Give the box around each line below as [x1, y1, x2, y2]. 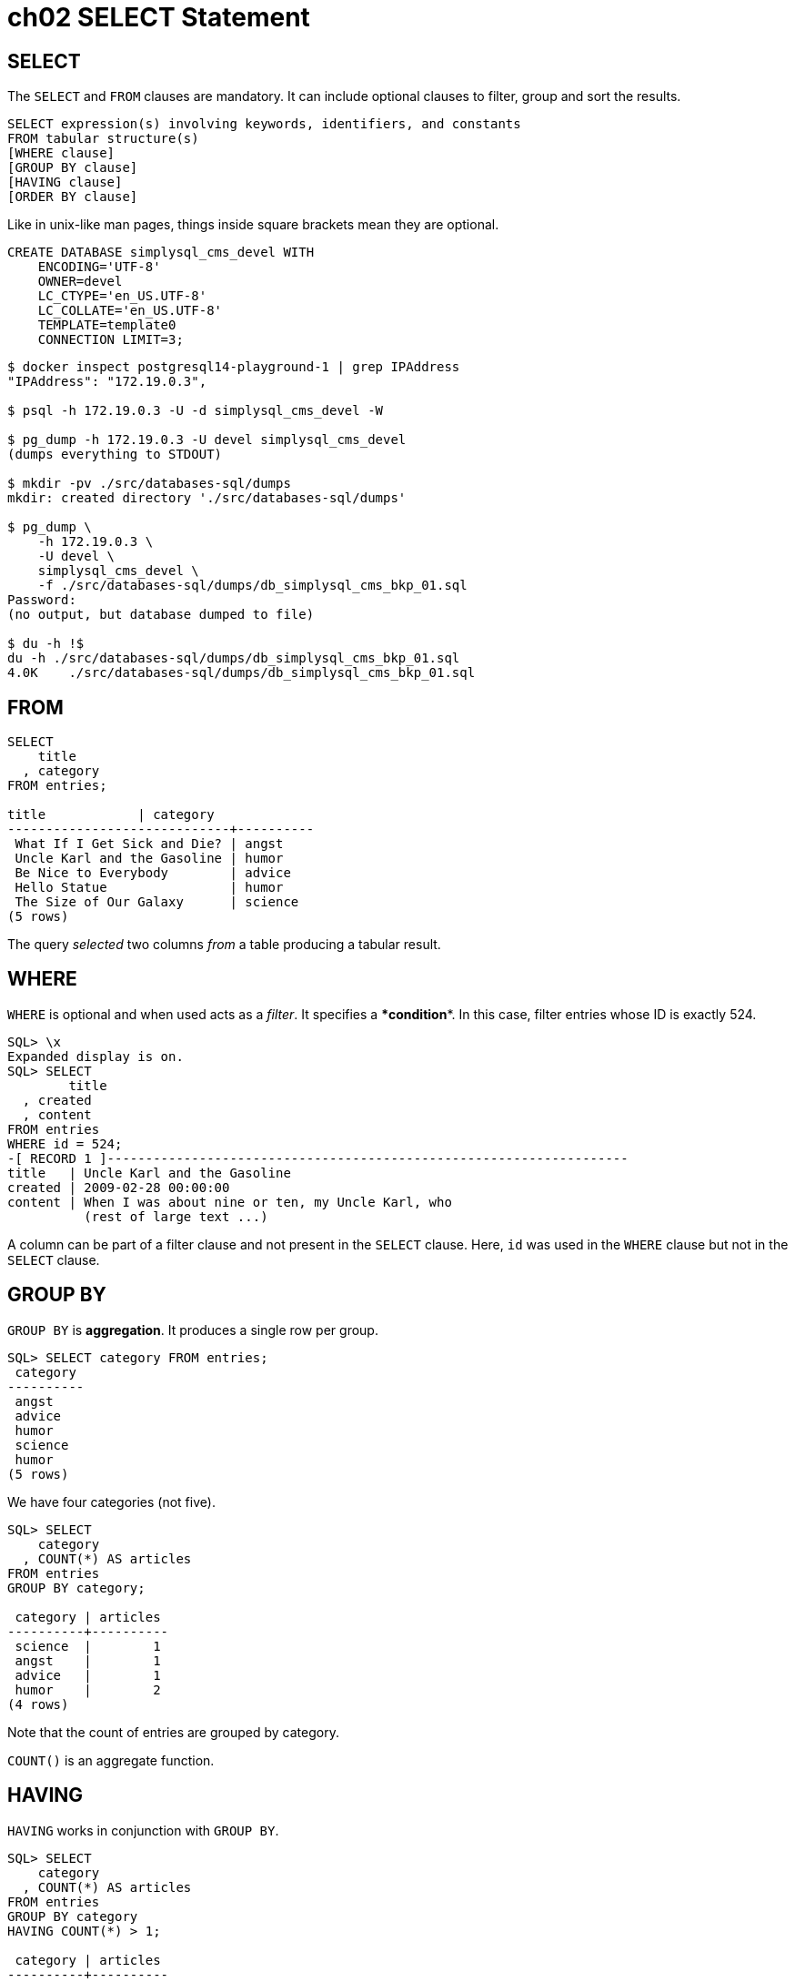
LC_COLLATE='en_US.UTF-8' [37, 303, 223, 319]
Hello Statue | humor [15, 880, 284, 895]
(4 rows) [7, 1696, 69, 1712]
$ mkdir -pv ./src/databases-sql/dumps [7, 476, 291, 491]
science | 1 [15, 1638, 161, 1653]
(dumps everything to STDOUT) [7, 447, 223, 462]
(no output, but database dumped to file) [7, 607, 315, 622]
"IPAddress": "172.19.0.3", [7, 374, 207, 389]
